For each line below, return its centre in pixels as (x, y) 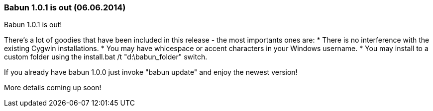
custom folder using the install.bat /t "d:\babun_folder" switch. (106, 57)
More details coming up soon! (53, 88)
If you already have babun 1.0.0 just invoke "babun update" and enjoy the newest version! (151, 72)
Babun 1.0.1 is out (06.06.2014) (65, 7)
